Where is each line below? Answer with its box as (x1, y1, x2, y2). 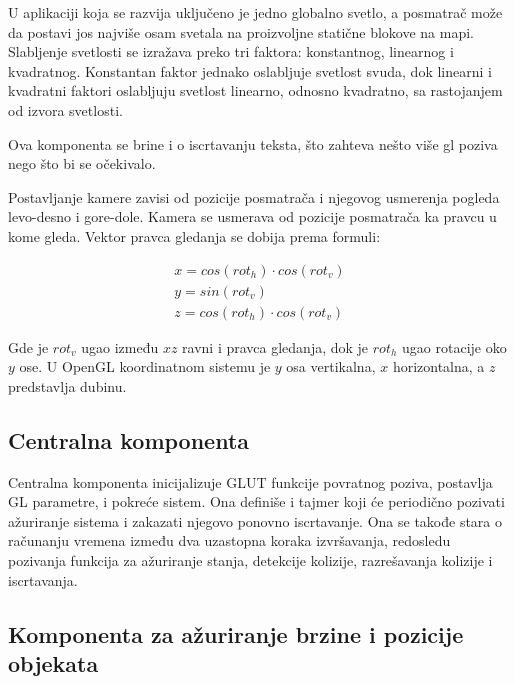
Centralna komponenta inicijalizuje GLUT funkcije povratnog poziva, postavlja (8, 471, 493, 492)
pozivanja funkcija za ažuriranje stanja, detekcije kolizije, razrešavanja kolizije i (8, 549, 493, 570)
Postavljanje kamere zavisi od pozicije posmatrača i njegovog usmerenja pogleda (8, 186, 500, 207)
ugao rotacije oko (402, 336, 507, 357)
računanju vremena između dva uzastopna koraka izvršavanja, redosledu (8, 530, 451, 551)
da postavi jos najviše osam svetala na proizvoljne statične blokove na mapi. (8, 21, 474, 42)
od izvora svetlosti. (8, 99, 123, 120)
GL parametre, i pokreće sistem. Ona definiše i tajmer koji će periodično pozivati (8, 491, 505, 512)
